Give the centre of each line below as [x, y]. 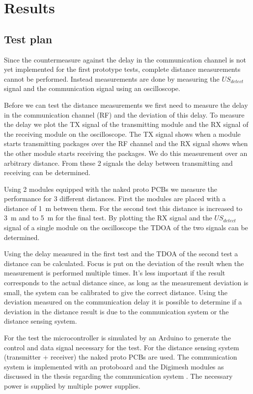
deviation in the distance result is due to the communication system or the [116, 311]
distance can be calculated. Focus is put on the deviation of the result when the [124, 263]
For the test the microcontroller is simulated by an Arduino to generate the [117, 338]
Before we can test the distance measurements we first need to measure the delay [126, 105]
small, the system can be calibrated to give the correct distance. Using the [116, 292]
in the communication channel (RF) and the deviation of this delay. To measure [124, 114]
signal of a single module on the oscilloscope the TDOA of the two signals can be [126, 227]
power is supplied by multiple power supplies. [72, 385]
